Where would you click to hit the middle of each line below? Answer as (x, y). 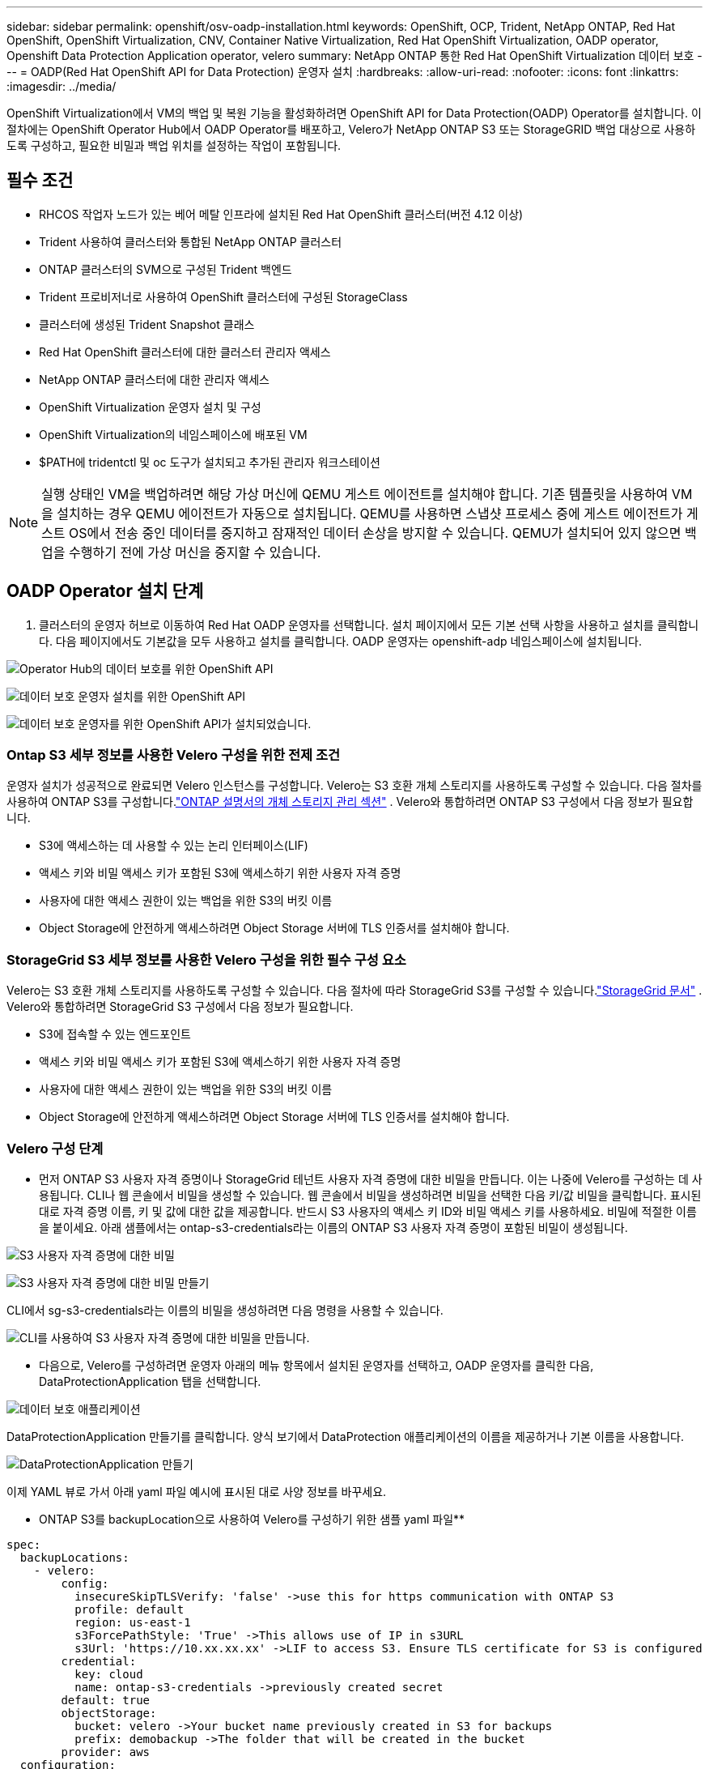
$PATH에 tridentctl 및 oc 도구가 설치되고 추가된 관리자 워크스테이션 (210, 462)
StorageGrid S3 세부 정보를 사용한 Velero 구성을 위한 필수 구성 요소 (206, 959)
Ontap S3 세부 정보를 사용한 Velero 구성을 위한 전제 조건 (174, 755)
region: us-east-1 (133, 1622)
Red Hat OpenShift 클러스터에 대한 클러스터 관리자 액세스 (185, 352)
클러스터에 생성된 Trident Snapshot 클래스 (147, 324)
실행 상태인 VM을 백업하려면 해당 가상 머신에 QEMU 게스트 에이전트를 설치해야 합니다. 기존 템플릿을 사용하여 (355, 494)
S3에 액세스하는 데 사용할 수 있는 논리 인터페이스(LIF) (174, 846)
